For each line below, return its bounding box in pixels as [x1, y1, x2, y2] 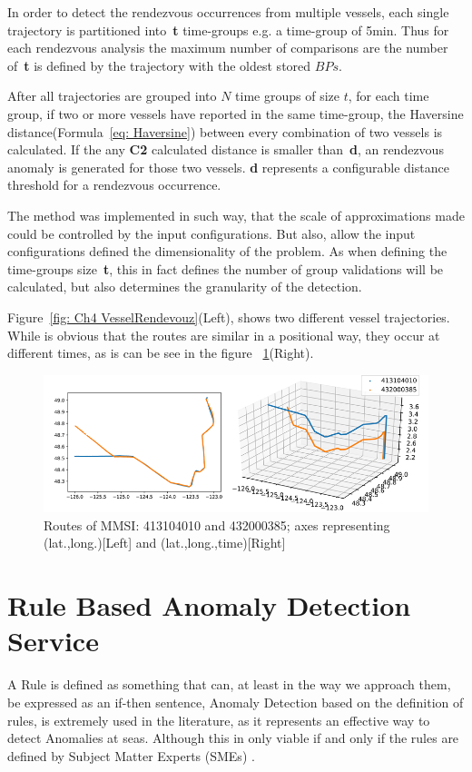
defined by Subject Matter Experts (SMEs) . [7, 746, 255, 765]
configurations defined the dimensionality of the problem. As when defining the [7, 242, 447, 261]
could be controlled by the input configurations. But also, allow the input [7, 223, 416, 242]
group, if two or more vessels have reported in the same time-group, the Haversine [7, 104, 464, 123]
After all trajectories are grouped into [7, 86, 217, 105]
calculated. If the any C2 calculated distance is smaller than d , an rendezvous [7, 140, 444, 159]
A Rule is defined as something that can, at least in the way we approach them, [7, 675, 451, 694]
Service [7, 622, 99, 659]
